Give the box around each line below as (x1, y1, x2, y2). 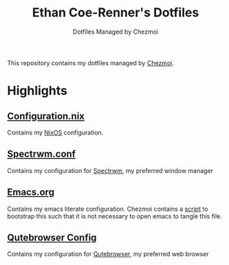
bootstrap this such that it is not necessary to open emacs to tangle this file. (7, 211, 222, 220)
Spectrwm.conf (7, 148, 76, 160)
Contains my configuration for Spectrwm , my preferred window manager (7, 166, 214, 174)
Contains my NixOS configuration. (7, 128, 104, 137)
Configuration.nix (7, 110, 85, 122)
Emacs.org (7, 187, 55, 198)
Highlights (7, 83, 67, 99)
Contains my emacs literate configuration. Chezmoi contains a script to (7, 205, 208, 213)
